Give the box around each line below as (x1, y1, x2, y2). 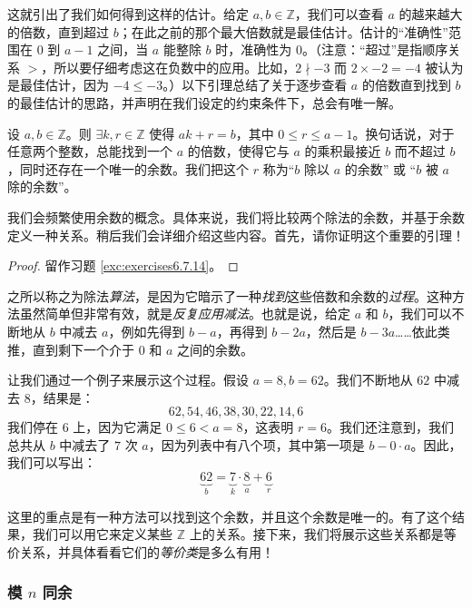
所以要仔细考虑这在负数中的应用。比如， (54, 57, 296, 76)
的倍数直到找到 (361, 75, 451, 94)
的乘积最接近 (304, 142, 381, 161)
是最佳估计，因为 (7, 75, 109, 94)
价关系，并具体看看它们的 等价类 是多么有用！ (7, 542, 274, 561)
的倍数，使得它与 (187, 142, 290, 161)
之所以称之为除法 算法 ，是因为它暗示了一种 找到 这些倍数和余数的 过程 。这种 (7, 286, 452, 305)
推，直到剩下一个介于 (7, 339, 134, 358)
